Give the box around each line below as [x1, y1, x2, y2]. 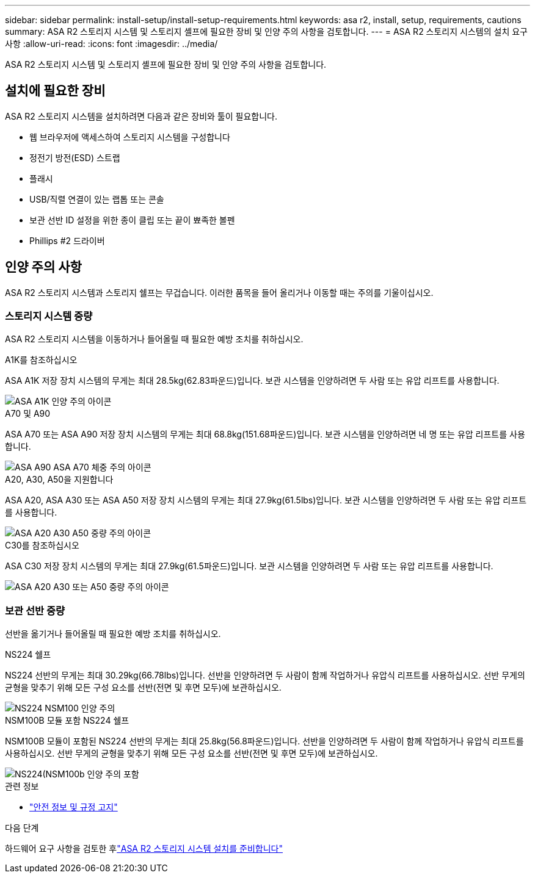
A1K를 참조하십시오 [5, 354, 78, 365]
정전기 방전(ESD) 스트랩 [29, 152, 120, 163]
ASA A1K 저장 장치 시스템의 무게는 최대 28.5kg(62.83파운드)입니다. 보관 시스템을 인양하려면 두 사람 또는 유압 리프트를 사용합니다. [5, 375, 500, 386]
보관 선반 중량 [5, 604, 65, 617]
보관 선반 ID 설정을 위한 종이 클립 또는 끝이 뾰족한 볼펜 [29, 214, 235, 225]
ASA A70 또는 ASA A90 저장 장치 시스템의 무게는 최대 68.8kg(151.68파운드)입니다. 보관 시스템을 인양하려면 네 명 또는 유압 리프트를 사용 [5, 429, 525, 440]
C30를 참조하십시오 [5, 540, 79, 551]
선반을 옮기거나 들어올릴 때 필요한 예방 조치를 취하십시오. [5, 628, 221, 639]
